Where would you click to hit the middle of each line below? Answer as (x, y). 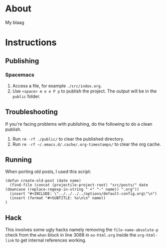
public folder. (26, 96)
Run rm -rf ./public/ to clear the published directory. (68, 139)
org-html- (148, 236)
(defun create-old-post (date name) (43, 181)
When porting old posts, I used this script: (48, 171)
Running (19, 160)
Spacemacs (20, 75)
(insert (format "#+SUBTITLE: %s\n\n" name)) (58, 198)
